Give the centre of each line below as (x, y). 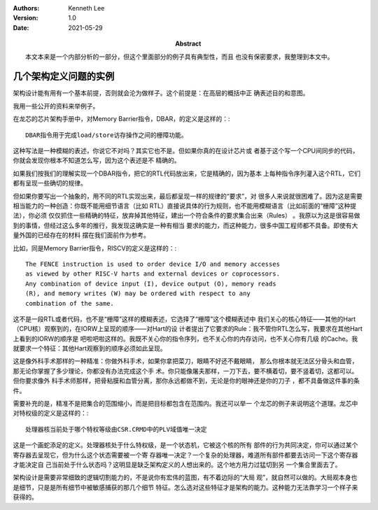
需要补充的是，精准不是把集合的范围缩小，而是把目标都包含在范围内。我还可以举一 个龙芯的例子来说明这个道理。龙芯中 (185, 404)
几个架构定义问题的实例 (64, 77)
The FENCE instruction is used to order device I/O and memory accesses (153, 264)
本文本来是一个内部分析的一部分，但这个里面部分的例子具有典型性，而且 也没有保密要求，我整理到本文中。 (180, 57)
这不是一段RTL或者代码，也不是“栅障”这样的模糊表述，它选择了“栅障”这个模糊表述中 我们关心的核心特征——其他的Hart (184, 319)
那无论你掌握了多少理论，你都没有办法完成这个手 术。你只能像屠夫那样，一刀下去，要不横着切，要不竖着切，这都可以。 (185, 371)
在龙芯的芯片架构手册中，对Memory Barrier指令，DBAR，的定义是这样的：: (121, 119)
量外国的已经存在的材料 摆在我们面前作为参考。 (81, 235)
